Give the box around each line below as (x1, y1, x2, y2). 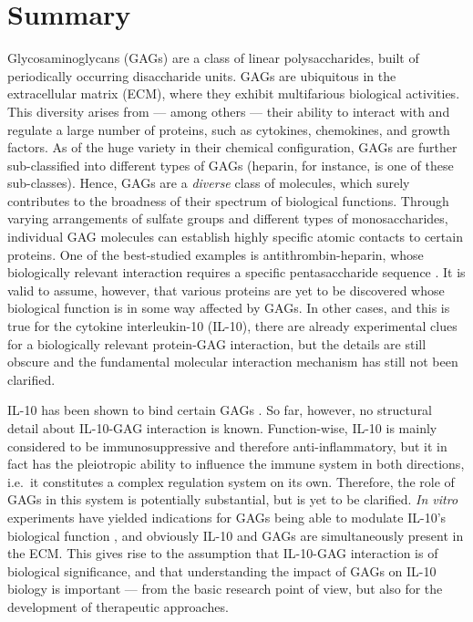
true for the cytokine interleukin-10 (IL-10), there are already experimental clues (7, 316, 458, 336)
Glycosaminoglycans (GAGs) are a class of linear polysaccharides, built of (7, 48, 419, 67)
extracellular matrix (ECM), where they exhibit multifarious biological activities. (7, 84, 460, 103)
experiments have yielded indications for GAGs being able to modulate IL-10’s (7, 507, 447, 526)
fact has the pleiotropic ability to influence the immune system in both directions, (7, 454, 465, 473)
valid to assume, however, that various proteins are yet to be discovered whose (7, 280, 445, 299)
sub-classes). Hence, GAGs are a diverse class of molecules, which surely (7, 173, 410, 192)
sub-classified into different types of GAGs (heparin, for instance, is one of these (7, 155, 454, 174)
